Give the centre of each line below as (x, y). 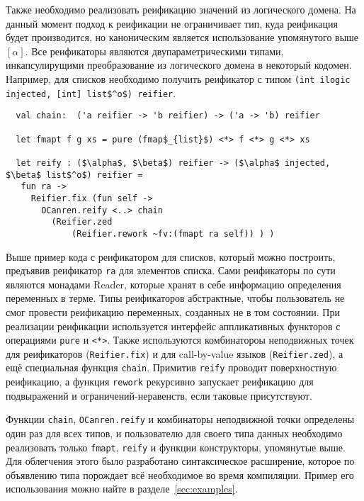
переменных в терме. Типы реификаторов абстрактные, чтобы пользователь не (175, 298)
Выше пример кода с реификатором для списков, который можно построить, (171, 256)
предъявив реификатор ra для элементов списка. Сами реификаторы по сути (171, 270)
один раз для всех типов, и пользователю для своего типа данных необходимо (174, 433)
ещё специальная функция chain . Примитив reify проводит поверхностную (171, 367)
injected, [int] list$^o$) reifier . (91, 92)
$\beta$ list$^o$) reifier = (74, 175)
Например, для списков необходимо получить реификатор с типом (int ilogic (178, 78)
